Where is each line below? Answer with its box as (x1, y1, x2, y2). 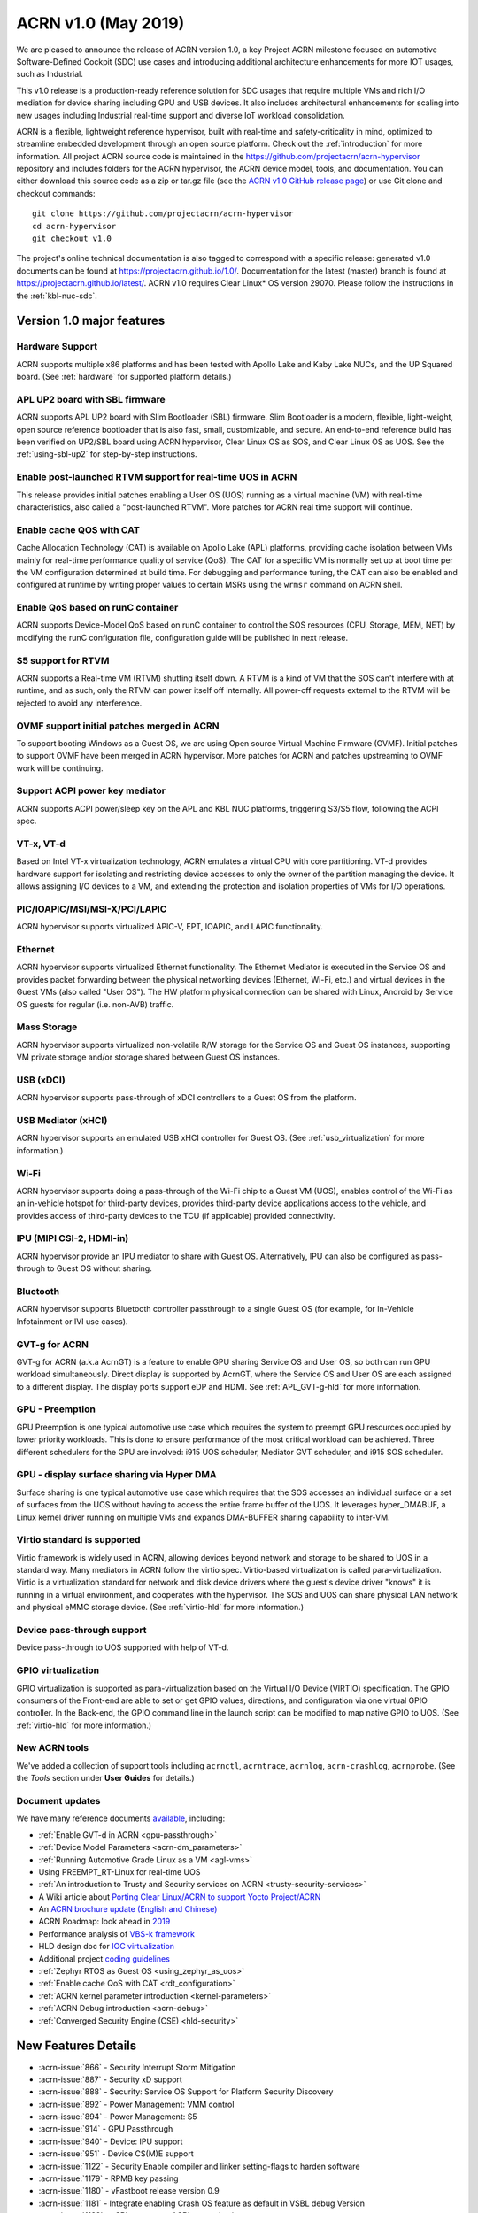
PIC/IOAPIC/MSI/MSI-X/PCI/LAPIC (16, 903, 167, 915)
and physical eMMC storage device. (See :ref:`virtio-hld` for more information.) (16, 1602, 305, 1613)
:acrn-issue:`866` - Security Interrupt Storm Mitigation (38, 2062, 236, 2072)
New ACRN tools (16, 1742, 89, 1754)
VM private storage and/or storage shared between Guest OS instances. (16, 1052, 281, 1062)
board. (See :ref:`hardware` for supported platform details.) (16, 372, 232, 382)
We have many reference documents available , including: (16, 1813, 226, 1824)
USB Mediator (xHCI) (16, 1114, 108, 1126)
